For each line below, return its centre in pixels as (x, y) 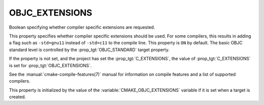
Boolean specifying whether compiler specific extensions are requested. (82, 27)
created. (18, 97)
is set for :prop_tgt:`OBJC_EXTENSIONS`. (50, 65)
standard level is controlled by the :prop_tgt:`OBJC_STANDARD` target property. (89, 50)
